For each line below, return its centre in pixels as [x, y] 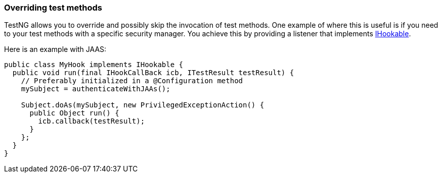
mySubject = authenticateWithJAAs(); [96, 89]
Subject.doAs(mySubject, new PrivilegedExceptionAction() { [143, 105]
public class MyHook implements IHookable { [94, 65]
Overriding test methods [53, 8]
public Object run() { [74, 113]
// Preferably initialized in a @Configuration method [132, 81]
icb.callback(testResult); [92, 121]
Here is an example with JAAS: [55, 49]
